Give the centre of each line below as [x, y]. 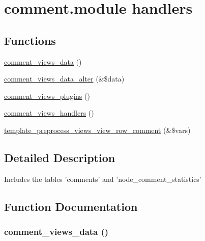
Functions [30, 40]
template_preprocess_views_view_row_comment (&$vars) [97, 130]
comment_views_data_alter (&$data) [64, 79]
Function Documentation [71, 206]
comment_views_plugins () [47, 96]
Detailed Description [60, 157]
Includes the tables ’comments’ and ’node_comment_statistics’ [103, 179]
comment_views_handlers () [49, 113]
